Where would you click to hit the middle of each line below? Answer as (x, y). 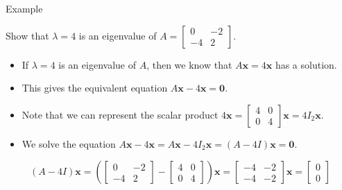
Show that (27, 35)
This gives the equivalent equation (95, 88)
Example (24, 8)
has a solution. (306, 64)
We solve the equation (69, 143)
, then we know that (189, 64)
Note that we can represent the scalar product (120, 114)
